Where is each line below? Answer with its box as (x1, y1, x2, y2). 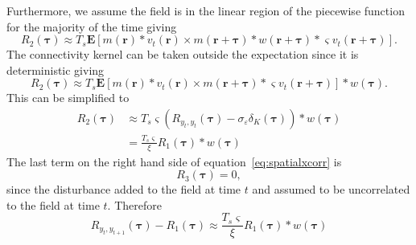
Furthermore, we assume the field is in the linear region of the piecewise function (6, 2, 405, 18)
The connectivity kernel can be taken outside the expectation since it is (6, 46, 359, 63)
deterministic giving (6, 61, 105, 78)
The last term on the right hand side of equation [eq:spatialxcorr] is (6, 153, 342, 169)
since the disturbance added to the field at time (6, 181, 241, 198)
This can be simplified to (6, 89, 130, 106)
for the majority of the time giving (6, 18, 177, 35)
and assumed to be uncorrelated (252, 181, 410, 198)
